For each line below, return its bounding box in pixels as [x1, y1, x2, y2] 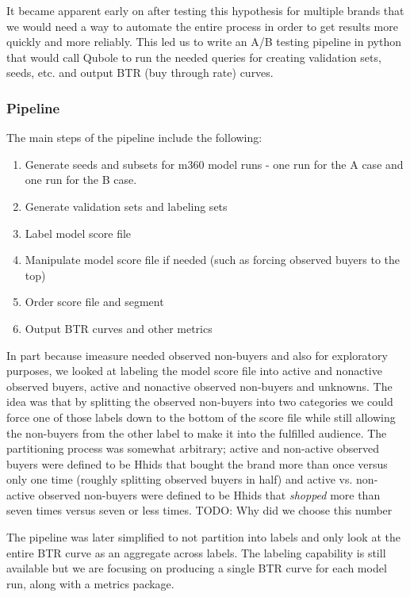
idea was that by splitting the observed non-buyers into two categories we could [6, 393, 393, 410]
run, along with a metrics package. [6, 575, 174, 591]
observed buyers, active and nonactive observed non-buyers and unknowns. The [6, 377, 393, 394]
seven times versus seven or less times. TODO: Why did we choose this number [6, 502, 393, 519]
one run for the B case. [25, 171, 137, 188]
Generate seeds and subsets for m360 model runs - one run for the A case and [25, 155, 404, 172]
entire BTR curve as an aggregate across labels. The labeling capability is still [6, 544, 386, 561]
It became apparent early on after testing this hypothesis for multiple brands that [6, 2, 404, 18]
